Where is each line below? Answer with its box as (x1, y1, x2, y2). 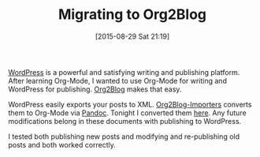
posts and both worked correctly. (8, 140, 117, 149)
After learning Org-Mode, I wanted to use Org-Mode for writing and (8, 76, 227, 85)
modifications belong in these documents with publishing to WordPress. (8, 116, 242, 125)
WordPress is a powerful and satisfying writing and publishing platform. (8, 67, 240, 77)
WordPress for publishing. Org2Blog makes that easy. (8, 84, 182, 94)
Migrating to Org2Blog (58, 6, 207, 24)
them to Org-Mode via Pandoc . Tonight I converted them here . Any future (8, 108, 247, 118)
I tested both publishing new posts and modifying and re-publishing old (8, 132, 240, 141)
